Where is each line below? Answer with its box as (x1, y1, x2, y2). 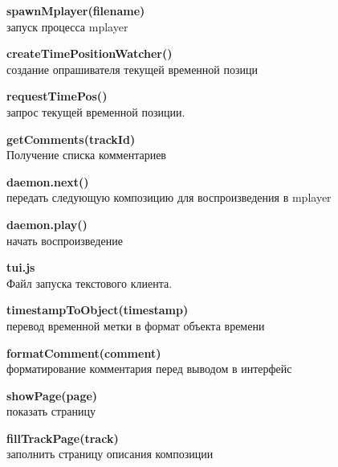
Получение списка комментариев (6, 146, 166, 163)
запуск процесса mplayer (6, 18, 128, 35)
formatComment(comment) (6, 344, 161, 361)
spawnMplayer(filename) (6, 2, 145, 18)
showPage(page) (6, 387, 98, 404)
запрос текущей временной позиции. (6, 103, 185, 120)
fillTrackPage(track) (6, 429, 119, 446)
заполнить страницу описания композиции (6, 445, 214, 462)
